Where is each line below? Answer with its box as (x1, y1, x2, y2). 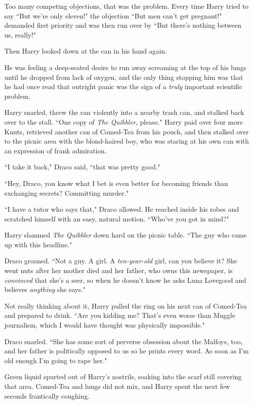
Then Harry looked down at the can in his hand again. (4, 46, 167, 56)
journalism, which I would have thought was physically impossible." (4, 320, 205, 330)
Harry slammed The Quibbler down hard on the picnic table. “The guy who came (4, 230, 247, 240)
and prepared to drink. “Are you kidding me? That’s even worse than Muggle (4, 310, 236, 320)
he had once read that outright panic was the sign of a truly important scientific (4, 81, 243, 92)
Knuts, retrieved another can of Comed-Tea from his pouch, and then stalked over (4, 126, 249, 136)
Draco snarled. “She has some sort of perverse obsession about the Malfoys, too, (4, 336, 243, 346)
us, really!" (4, 29, 36, 39)
